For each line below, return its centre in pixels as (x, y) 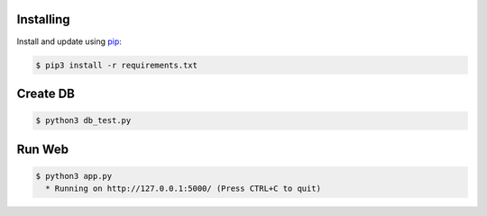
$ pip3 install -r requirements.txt (117, 65)
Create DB (46, 93)
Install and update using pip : (69, 41)
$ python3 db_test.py (83, 121)
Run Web (43, 149)
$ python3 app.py (74, 176)
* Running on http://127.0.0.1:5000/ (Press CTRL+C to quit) (184, 189)
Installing (44, 19)
